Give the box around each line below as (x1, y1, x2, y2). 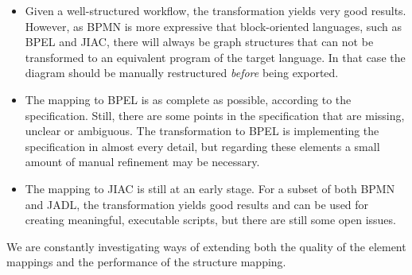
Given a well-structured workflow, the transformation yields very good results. (25, 2, 406, 18)
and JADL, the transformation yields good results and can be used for (25, 196, 369, 212)
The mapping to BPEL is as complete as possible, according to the (25, 91, 352, 107)
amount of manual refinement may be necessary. (25, 153, 260, 170)
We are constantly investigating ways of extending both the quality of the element (6, 238, 406, 254)
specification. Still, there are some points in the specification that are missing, (25, 107, 405, 123)
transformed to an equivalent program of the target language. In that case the (25, 48, 406, 65)
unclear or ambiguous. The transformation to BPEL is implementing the (25, 122, 379, 139)
